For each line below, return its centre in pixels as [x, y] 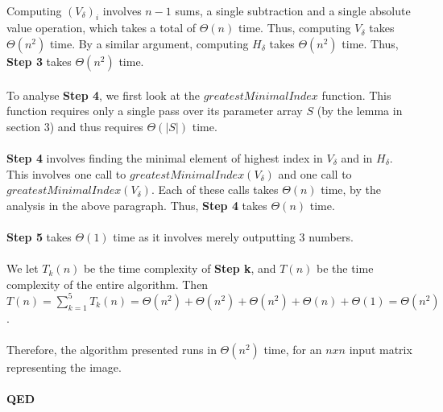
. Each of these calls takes [215, 190]
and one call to [315, 173]
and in [357, 157]
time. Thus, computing [294, 28]
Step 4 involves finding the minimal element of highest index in [165, 157]
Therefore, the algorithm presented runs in [112, 349]
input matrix [381, 349]
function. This [356, 95]
